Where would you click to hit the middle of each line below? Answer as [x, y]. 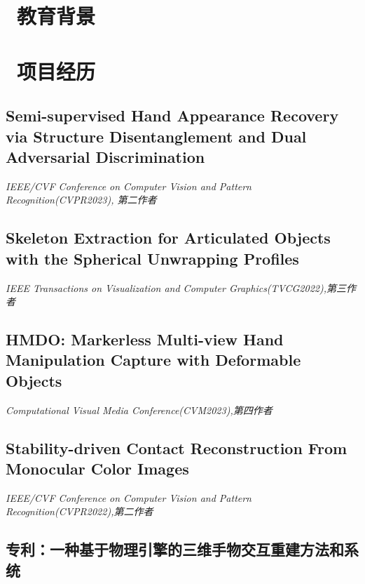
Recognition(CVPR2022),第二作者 [80, 511]
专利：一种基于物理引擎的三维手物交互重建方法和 [175, 549]
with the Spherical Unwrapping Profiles [152, 258]
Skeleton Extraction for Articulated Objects [168, 238]
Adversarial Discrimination [105, 156]
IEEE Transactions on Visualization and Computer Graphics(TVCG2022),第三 [176, 287]
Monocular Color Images [97, 469]
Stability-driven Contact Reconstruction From [177, 447]
